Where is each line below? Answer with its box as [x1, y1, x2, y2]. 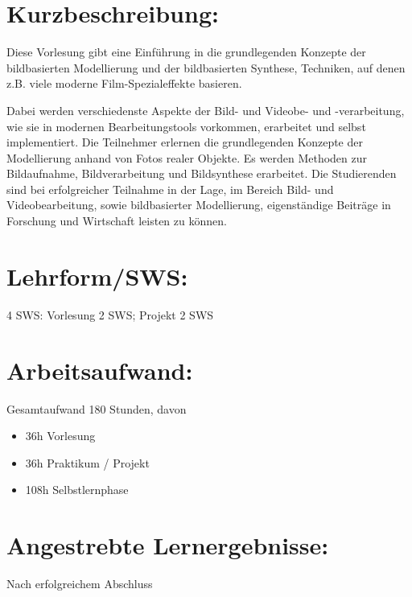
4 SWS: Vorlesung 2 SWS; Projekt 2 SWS [6, 306, 214, 323]
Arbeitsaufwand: [6, 353, 193, 386]
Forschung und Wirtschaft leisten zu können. [6, 212, 227, 229]
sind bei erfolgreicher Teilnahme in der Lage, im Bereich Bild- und [6, 180, 334, 197]
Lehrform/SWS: [6, 259, 188, 292]
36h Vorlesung [25, 427, 96, 444]
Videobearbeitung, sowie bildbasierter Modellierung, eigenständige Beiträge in [6, 196, 391, 213]
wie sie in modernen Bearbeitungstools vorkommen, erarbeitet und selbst [6, 117, 366, 134]
